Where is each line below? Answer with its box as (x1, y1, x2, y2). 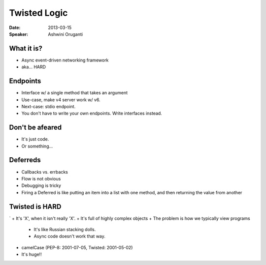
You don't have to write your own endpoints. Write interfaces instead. (21, 111, 162, 117)
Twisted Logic (9, 7, 68, 18)
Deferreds (9, 156, 41, 164)
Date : (9, 25, 21, 30)
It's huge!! (21, 251, 42, 258)
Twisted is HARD (9, 202, 62, 211)
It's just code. (21, 136, 49, 142)
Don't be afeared (9, 123, 62, 132)
